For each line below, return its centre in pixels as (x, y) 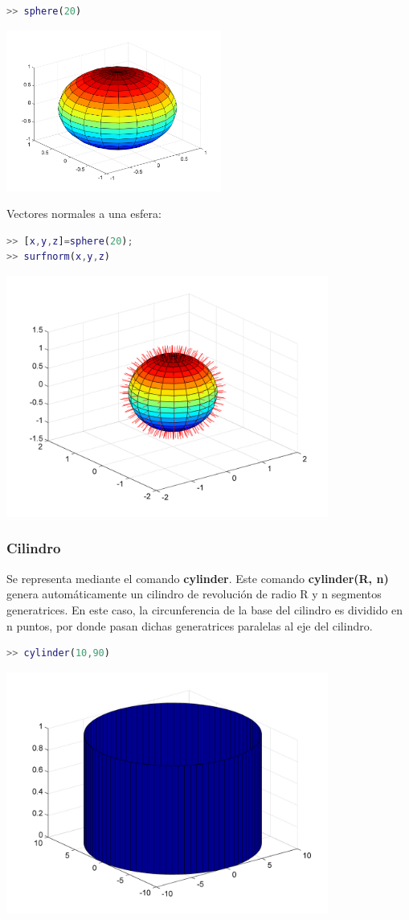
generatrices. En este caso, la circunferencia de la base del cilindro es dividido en (205, 609)
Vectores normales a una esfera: (84, 214)
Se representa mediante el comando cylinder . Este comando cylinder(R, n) (198, 578)
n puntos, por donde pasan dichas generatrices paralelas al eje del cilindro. (190, 625)
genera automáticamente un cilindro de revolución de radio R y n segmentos (194, 594)
